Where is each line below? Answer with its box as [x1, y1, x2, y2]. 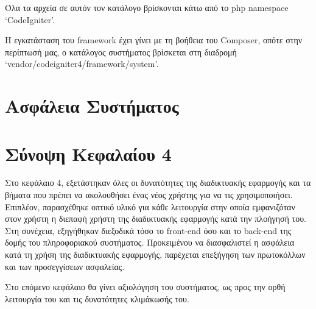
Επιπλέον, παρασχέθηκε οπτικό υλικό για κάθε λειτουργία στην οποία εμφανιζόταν [5, 200, 295, 213]
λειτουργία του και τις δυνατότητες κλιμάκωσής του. [5, 292, 189, 305]
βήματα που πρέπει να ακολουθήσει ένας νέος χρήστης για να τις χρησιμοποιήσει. [5, 188, 293, 201]
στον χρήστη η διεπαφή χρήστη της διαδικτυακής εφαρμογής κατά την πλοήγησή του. [5, 212, 306, 225]
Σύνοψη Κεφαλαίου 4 [5, 141, 172, 166]
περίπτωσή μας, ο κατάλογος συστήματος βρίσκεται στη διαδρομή [5, 45, 237, 58]
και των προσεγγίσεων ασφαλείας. [5, 260, 125, 272]
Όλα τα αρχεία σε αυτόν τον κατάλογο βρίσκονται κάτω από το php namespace [5, 1, 289, 13]
